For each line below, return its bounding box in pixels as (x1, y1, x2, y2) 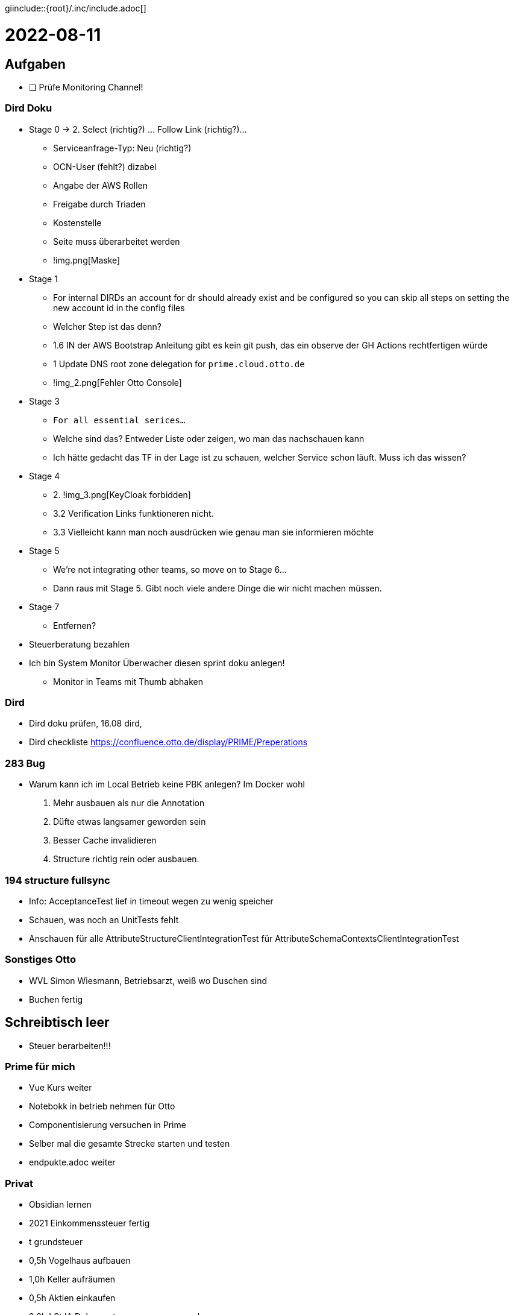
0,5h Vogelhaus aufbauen (29, 1255, 131, 1266)
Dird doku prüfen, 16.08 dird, (29, 718, 142, 729)
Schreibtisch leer (5, 1015, 110, 1030)
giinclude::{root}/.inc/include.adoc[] (5, 3, 146, 13)
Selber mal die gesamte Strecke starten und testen (29, 1138, 230, 1149)
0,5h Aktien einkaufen (29, 1293, 116, 1304)
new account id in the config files (53, 302, 185, 313)
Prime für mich (5, 1060, 75, 1073)
